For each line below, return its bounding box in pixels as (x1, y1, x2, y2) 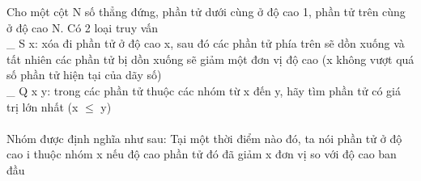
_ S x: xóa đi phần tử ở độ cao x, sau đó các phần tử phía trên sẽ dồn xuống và (6, 35, 405, 52)
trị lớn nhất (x (6, 98, 79, 115)
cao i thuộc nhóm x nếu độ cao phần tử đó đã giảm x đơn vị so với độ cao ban (6, 145, 397, 162)
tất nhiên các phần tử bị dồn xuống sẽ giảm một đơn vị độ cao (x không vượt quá (6, 50, 415, 67)
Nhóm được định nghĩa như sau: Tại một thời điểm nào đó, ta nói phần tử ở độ (6, 129, 402, 146)
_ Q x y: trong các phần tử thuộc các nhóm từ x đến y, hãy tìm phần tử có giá (6, 82, 401, 99)
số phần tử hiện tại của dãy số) (6, 66, 162, 83)
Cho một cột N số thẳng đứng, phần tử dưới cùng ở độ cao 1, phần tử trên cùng (6, 3, 406, 19)
